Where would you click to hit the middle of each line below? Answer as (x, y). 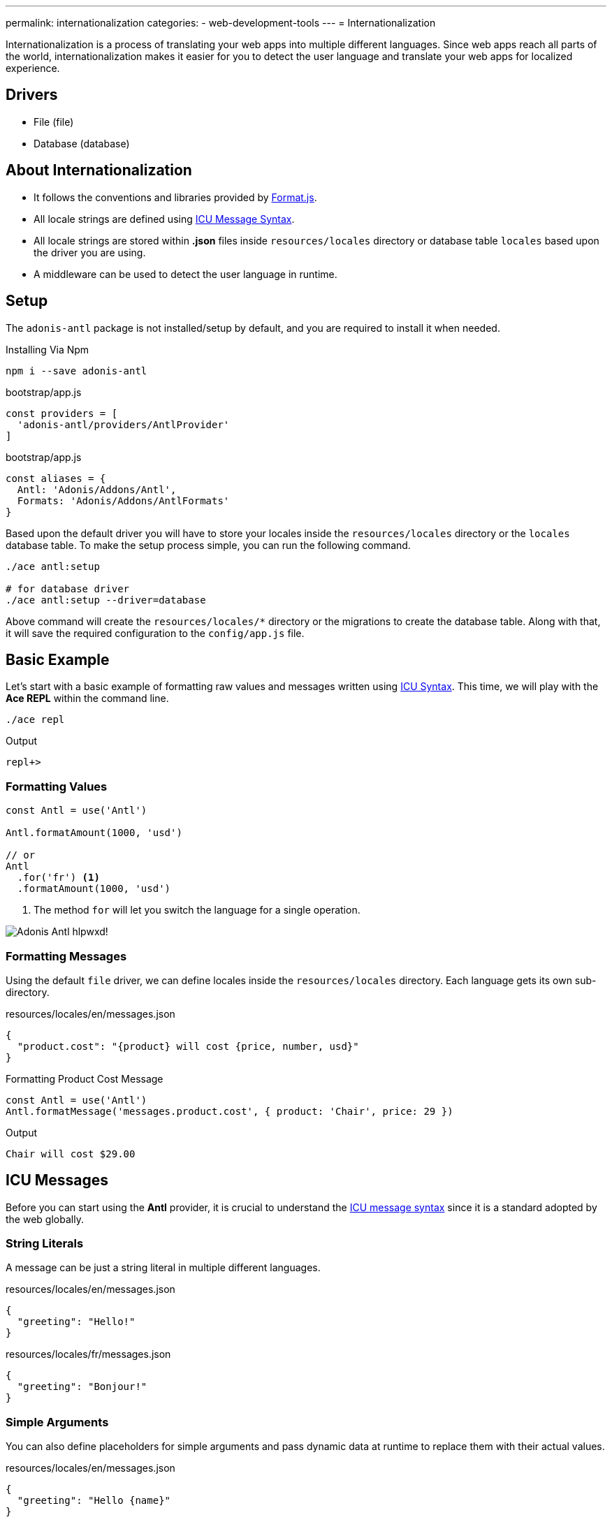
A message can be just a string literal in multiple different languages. (163, 1268)
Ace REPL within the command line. (87, 698)
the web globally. (45, 1219)
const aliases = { (56, 478)
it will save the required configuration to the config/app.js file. (155, 633)
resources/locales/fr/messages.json (88, 1354)
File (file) (54, 122)
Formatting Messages (66, 956)
